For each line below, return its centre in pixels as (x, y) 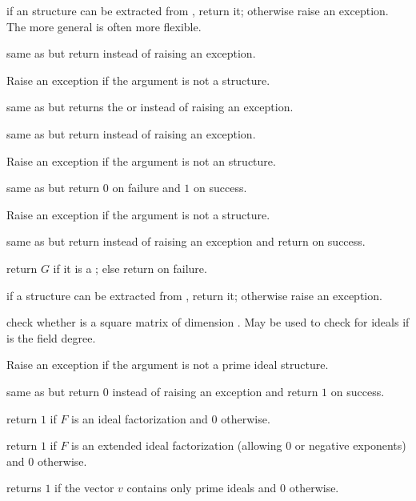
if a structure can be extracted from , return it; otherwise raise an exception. (194, 295)
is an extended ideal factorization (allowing (177, 445)
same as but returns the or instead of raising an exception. (150, 107)
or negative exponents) (350, 445)
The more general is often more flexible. (104, 26)
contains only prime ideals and (202, 488)
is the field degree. (51, 337)
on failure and (146, 188)
